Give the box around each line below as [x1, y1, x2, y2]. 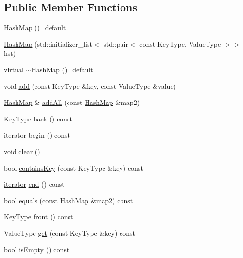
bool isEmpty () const [4, 244, 69, 254]
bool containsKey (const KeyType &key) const [4, 162, 143, 172]
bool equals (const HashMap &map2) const [4, 195, 133, 205]
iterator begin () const [4, 130, 70, 140]
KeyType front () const [4, 211, 73, 222]
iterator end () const [4, 179, 65, 189]
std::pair [104, 38, 128, 49]
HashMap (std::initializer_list [4, 38, 92, 49]
